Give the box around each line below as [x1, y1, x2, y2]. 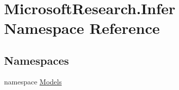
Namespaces [4, 52, 69, 68]
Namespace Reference [4, 18, 160, 38]
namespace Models [4, 76, 62, 86]
